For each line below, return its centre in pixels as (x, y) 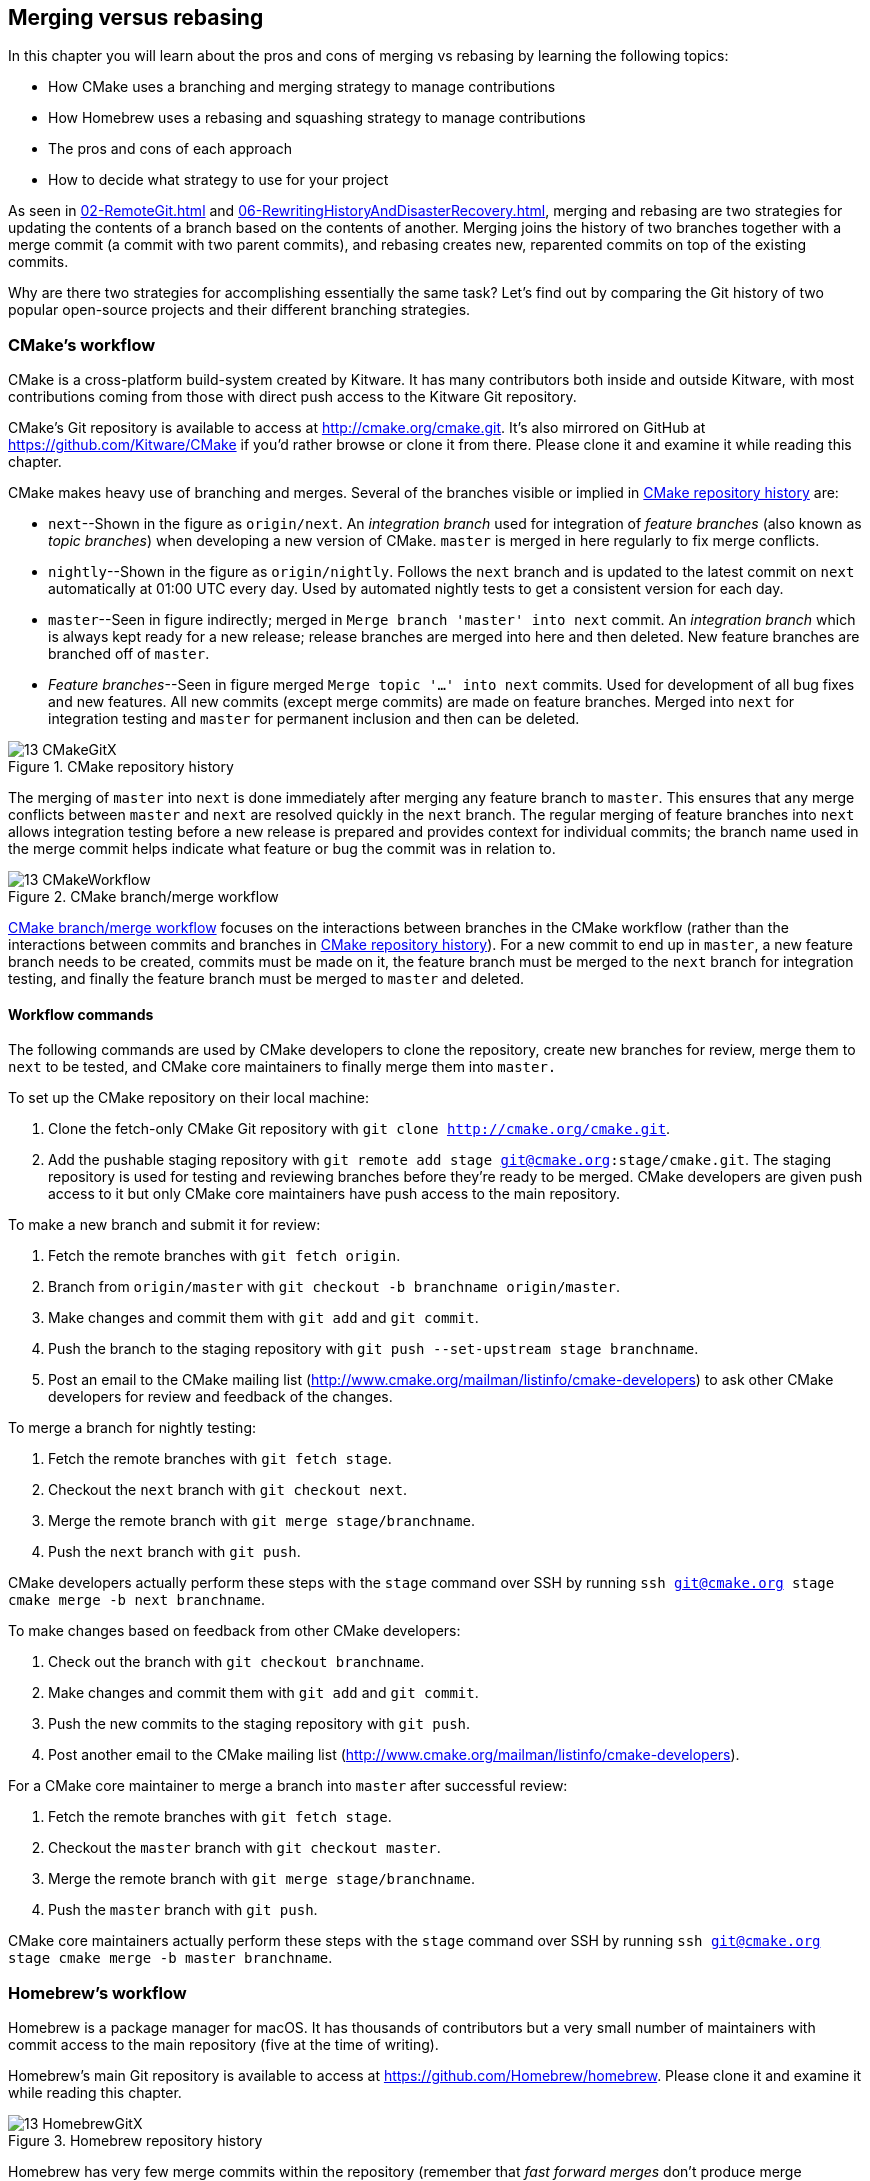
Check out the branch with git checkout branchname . (236, 1662)
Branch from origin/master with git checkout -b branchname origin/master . (334, 1287)
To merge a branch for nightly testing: (132, 1428)
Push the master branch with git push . (183, 1910)
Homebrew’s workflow (97, 1992)
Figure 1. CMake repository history (121, 767)
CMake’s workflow (82, 344)
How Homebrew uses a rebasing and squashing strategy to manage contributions (317, 118)
